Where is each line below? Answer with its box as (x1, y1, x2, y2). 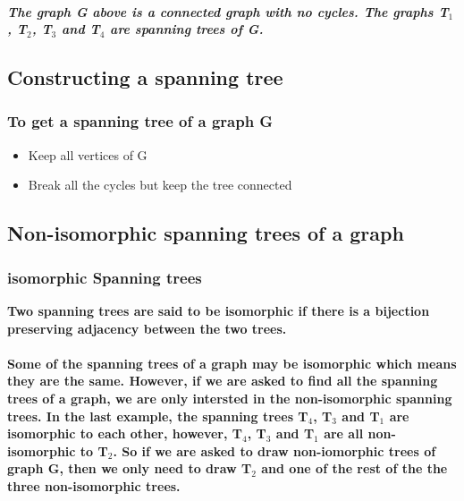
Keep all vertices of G (28, 145, 148, 164)
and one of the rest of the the (261, 459, 448, 478)
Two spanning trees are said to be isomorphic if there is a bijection (7, 301, 430, 319)
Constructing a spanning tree (7, 64, 283, 91)
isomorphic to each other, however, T (7, 424, 243, 443)
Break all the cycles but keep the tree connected (28, 175, 292, 194)
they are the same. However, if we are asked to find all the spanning (7, 371, 438, 390)
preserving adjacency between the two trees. (7, 318, 287, 337)
